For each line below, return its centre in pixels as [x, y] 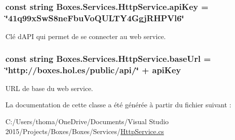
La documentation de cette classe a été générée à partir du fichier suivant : [118, 105]
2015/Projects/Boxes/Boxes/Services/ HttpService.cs [85, 131]
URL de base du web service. [49, 88]
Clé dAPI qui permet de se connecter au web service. [86, 36]
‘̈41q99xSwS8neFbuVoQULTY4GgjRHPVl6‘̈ [95, 18]
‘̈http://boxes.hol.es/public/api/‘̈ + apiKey [93, 70]
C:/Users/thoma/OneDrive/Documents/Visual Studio [87, 121]
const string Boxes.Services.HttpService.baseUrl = [108, 58]
